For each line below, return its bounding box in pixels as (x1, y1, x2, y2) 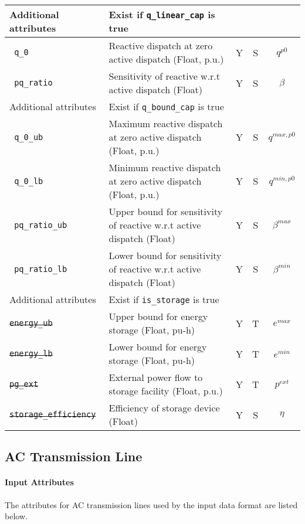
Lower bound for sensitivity (109, 249, 222, 262)
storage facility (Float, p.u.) (109, 384, 223, 397)
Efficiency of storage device (109, 401, 220, 414)
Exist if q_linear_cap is (109, 8, 215, 21)
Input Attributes (5, 476, 74, 488)
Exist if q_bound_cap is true (109, 100, 224, 113)
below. (5, 510, 28, 522)
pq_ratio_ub (14, 220, 67, 230)
